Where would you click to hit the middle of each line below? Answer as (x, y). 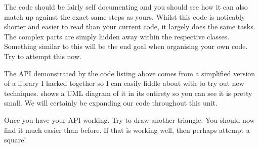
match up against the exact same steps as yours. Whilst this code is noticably (125, 16)
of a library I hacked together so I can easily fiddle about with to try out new (124, 83)
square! (15, 140)
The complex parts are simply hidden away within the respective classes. (117, 36)
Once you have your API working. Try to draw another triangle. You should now (129, 119)
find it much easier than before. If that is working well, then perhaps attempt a (127, 130)
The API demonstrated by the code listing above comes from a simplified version (130, 73)
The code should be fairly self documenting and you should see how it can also (126, 7)
